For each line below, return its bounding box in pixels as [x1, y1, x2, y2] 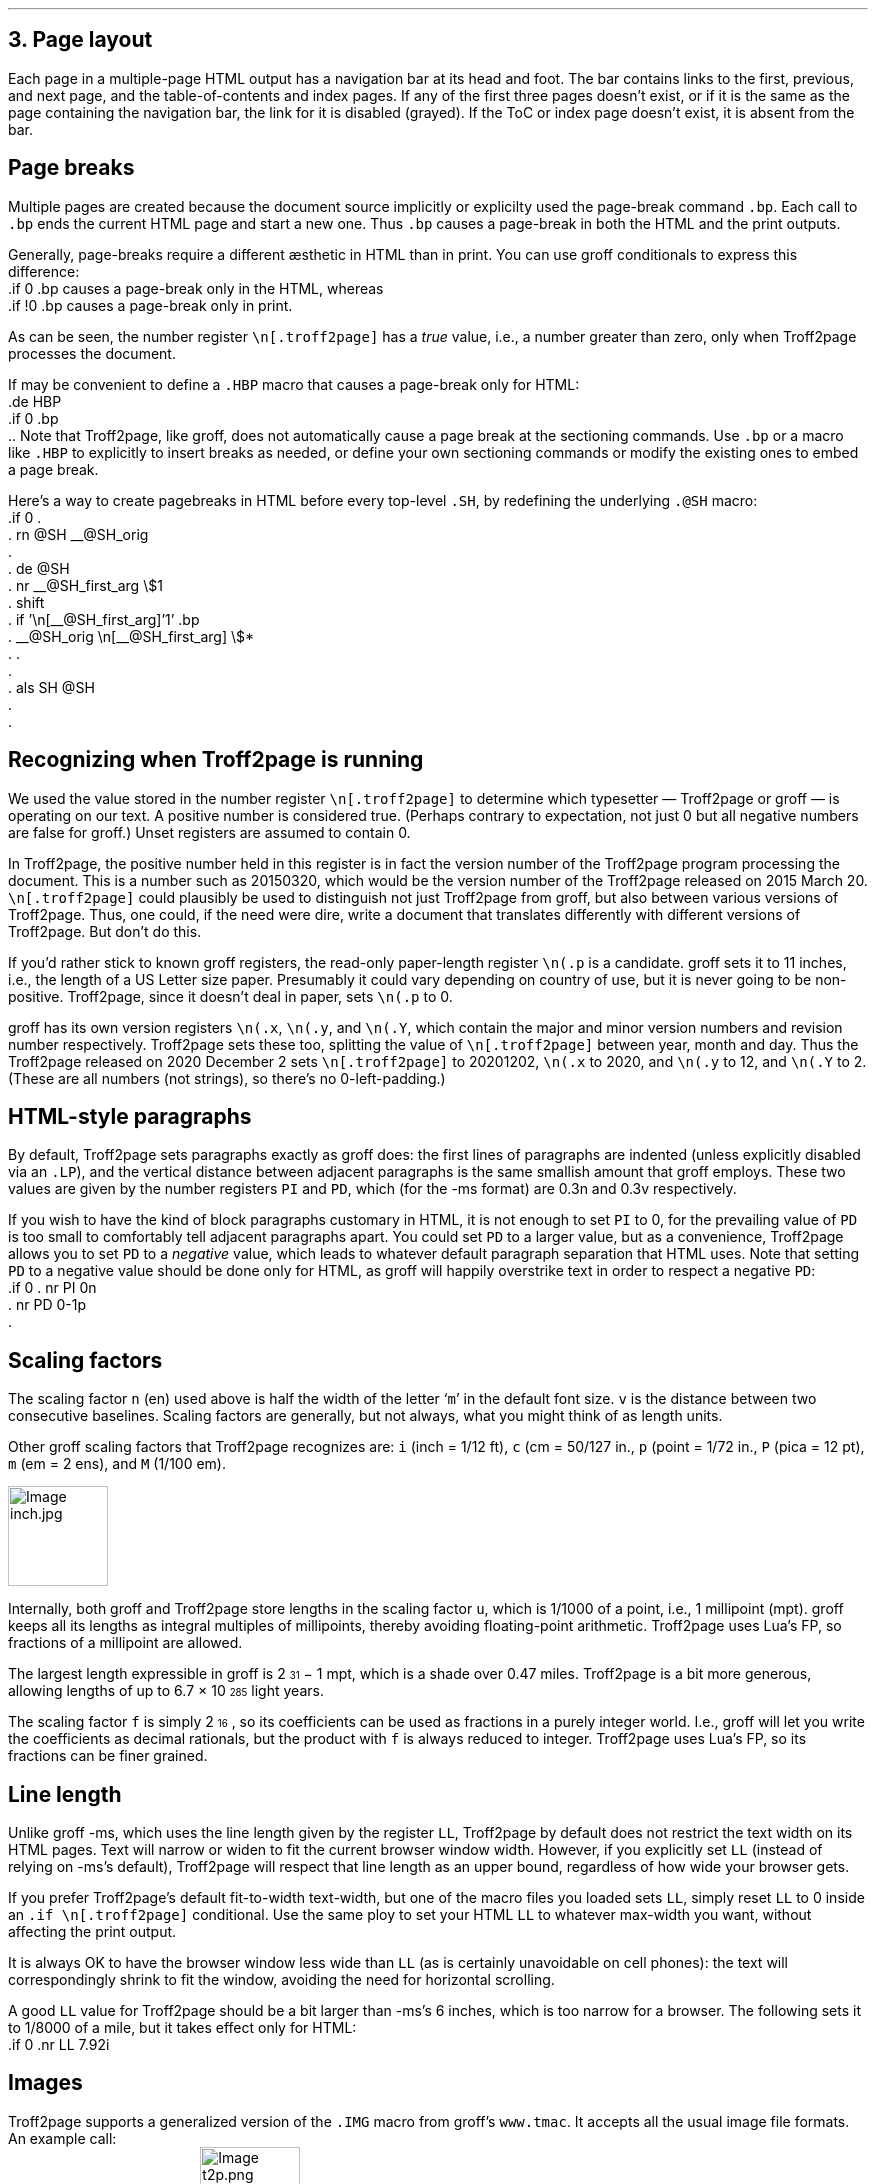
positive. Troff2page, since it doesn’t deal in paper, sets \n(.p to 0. [8, 987, 453, 1005]
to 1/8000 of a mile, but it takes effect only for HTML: [8, 2019, 357, 2037]
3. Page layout [8, 27, 153, 53]
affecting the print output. [8, 1923, 177, 1941]
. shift [8, 593, 45, 611]
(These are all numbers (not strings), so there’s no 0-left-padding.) [8, 1069, 446, 1087]
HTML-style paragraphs [8, 1103, 252, 1129]
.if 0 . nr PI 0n [8, 1279, 97, 1297]
